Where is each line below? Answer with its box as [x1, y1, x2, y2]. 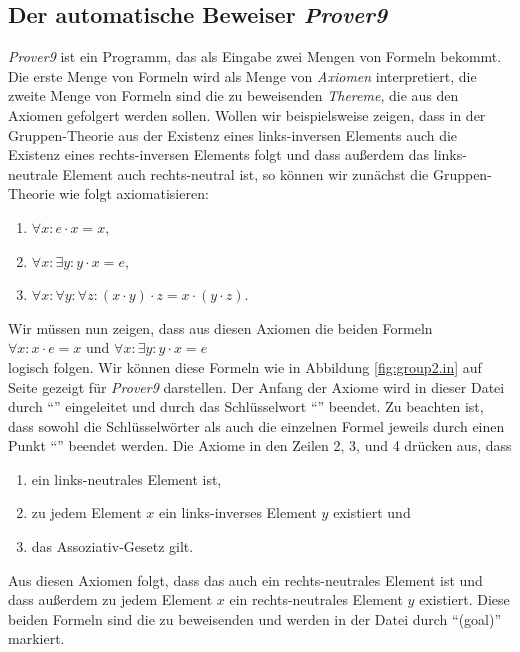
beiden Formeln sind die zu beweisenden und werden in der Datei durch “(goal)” [8, 608, 502, 629]
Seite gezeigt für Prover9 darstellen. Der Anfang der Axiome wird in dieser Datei [8, 376, 505, 397]
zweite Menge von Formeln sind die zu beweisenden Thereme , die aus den [8, 85, 459, 106]
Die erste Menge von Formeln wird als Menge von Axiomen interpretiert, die [8, 65, 477, 86]
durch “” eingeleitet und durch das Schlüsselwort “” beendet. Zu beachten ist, [8, 396, 484, 417]
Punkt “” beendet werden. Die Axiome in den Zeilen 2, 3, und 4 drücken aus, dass [8, 435, 512, 456]
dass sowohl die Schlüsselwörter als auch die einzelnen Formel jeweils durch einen [8, 415, 505, 436]
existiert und [333, 502, 411, 523]
